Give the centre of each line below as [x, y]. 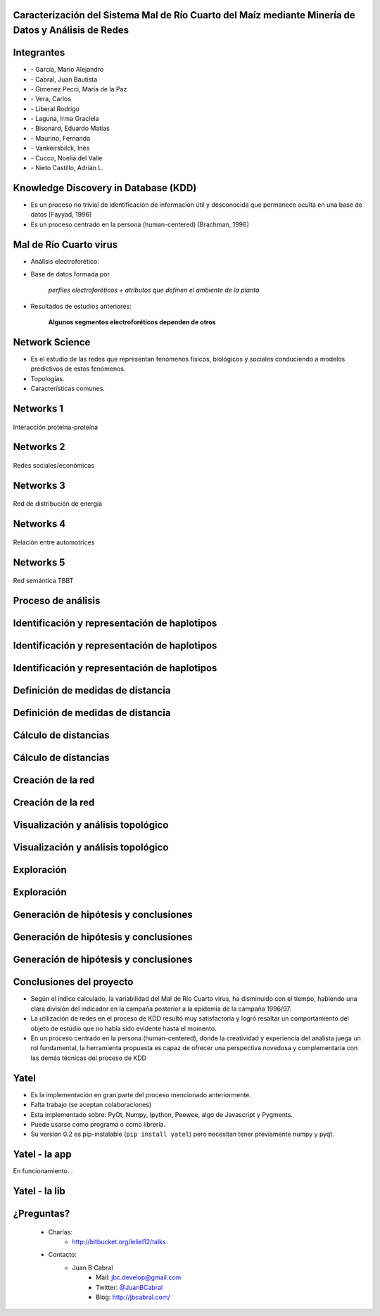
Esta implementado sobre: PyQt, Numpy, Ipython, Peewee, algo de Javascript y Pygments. [162, 1114]
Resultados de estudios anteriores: [81, 306]
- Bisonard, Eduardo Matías [70, 128]
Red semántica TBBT [43, 581]
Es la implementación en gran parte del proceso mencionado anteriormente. [141, 1094]
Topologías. [47, 378]
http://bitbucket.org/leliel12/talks [119, 1242]
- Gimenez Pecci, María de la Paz [79, 89]
